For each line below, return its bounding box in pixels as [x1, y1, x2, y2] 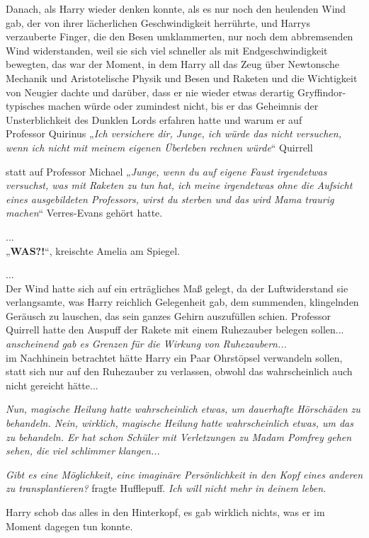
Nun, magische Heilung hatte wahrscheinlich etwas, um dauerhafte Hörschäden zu [6, 401, 361, 416]
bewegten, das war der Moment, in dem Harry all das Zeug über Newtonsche [6, 57, 339, 71]
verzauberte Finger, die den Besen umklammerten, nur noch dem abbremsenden [6, 29, 353, 44]
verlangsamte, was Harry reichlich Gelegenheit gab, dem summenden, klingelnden [6, 294, 359, 309]
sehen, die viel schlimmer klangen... [6, 443, 160, 458]
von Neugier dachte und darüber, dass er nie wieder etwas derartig [6, 84, 295, 99]
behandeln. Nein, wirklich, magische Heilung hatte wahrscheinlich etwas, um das [6, 416, 353, 430]
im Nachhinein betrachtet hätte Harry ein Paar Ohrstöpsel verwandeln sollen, [6, 350, 343, 365]
